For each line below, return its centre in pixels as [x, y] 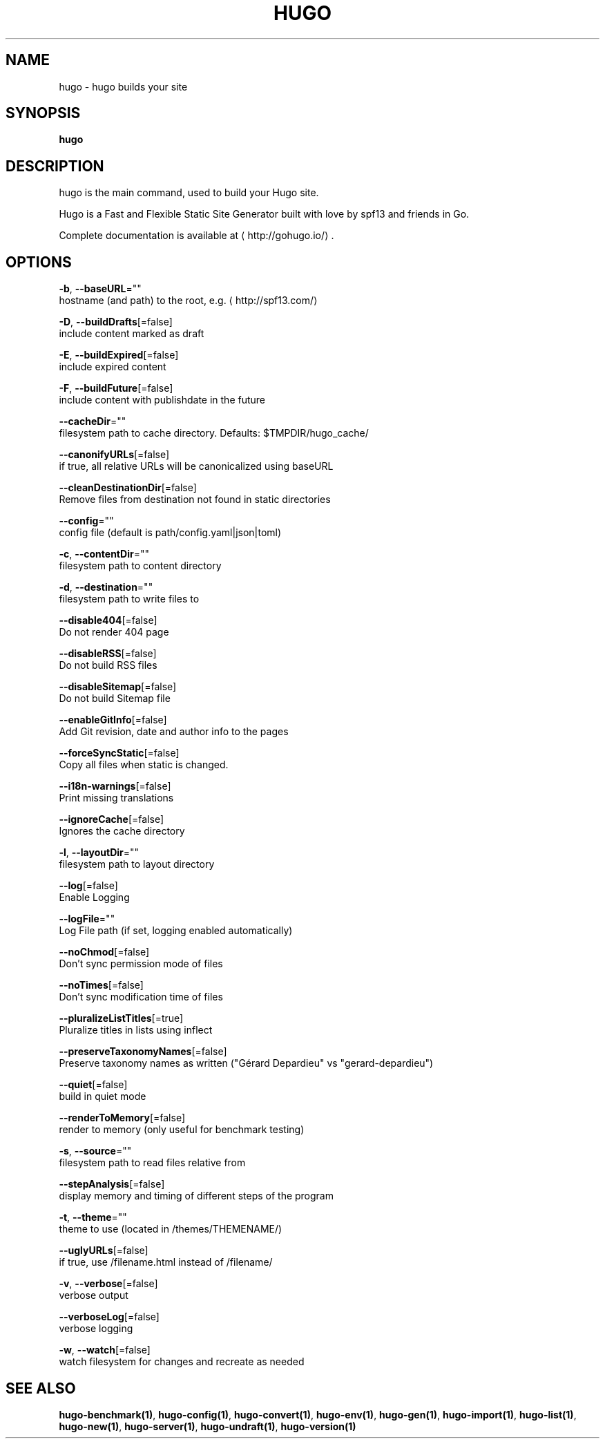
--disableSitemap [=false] [118, 687]
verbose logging [96, 1329]
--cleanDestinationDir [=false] [128, 488]
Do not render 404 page [114, 632]
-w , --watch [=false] [105, 1350]
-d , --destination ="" [106, 587]
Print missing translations [116, 798]
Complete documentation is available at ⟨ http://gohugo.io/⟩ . [196, 236]
